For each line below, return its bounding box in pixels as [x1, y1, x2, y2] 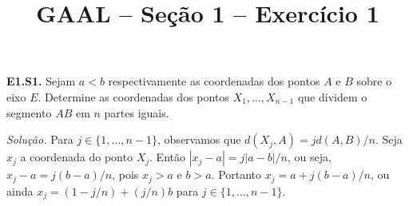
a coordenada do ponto [20, 149, 133, 165]
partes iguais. [104, 104, 169, 121]
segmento [6, 104, 52, 121]
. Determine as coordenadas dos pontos [38, 88, 229, 105]
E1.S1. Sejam [6, 73, 76, 89]
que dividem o [297, 88, 367, 105]
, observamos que [157, 131, 241, 148]
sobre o [356, 73, 392, 89]
